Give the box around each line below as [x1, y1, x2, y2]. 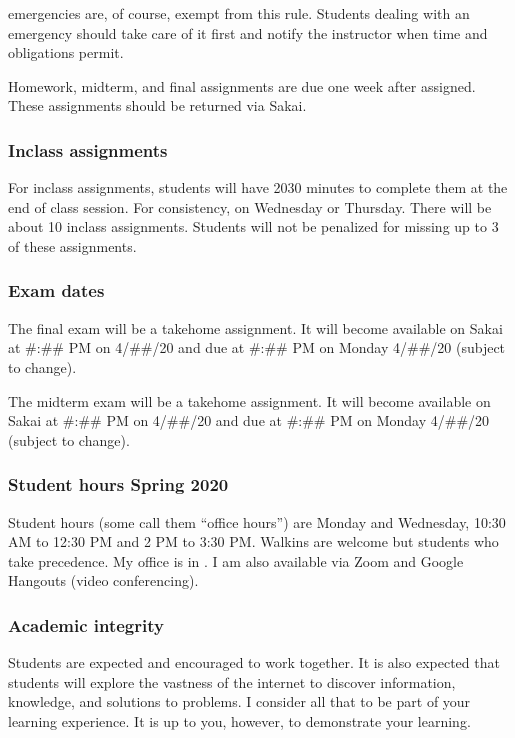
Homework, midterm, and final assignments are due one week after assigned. [8, 75, 476, 96]
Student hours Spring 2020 [8, 472, 229, 497]
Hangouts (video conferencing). [8, 570, 199, 591]
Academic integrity [8, 612, 164, 637]
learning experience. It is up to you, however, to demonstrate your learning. [8, 710, 471, 731]
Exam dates [8, 278, 105, 303]
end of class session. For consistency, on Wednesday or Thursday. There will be [8, 196, 492, 217]
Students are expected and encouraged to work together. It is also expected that [8, 652, 500, 673]
